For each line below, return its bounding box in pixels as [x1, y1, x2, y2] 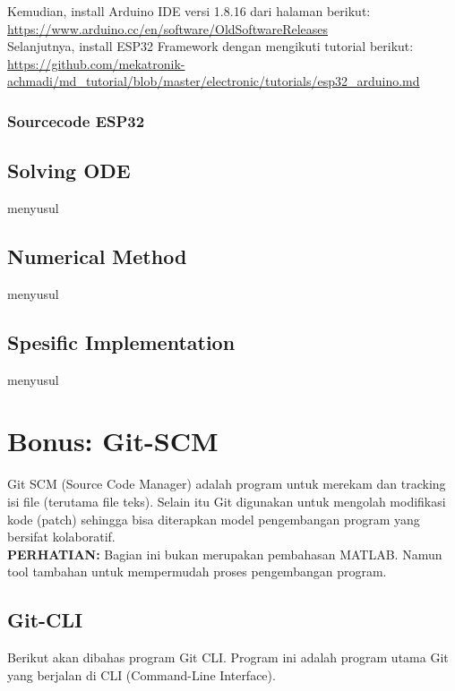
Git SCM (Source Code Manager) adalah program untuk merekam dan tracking [7, 474, 446, 493]
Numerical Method [7, 243, 187, 269]
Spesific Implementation [7, 328, 236, 355]
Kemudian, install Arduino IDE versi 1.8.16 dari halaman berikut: [7, 2, 371, 20]
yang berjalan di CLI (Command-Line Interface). [7, 665, 276, 684]
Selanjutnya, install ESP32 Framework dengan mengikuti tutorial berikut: [7, 37, 414, 55]
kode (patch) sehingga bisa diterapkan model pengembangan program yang [7, 509, 420, 528]
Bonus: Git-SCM [7, 422, 219, 459]
